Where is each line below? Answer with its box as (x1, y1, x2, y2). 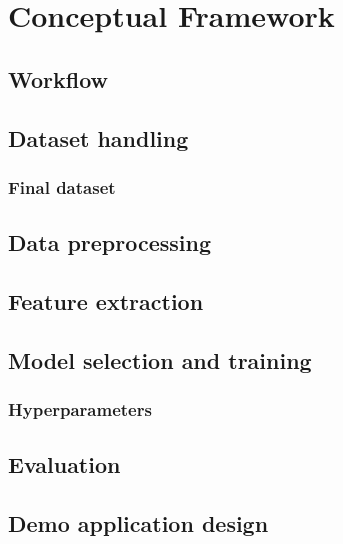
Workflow (8, 63, 109, 94)
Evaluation (8, 449, 121, 480)
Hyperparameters (8, 397, 152, 422)
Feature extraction (8, 285, 204, 316)
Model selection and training (8, 344, 312, 375)
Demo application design (8, 508, 269, 539)
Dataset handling (8, 122, 189, 153)
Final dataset (8, 174, 116, 199)
